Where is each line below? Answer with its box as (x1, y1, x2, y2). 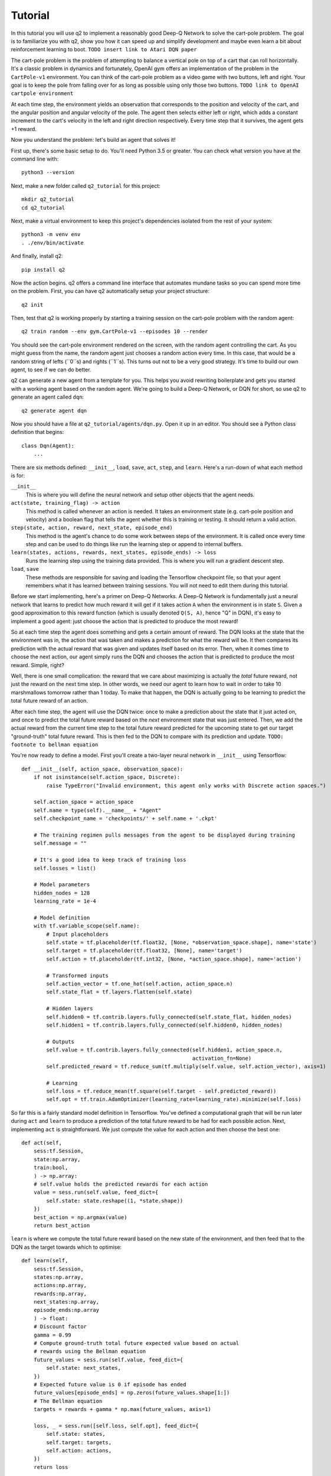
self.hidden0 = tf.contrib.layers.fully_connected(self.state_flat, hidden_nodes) (46, 1013, 292, 1020)
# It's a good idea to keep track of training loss (33, 857, 186, 863)
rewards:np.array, (33, 1290, 87, 1297)
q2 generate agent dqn (21, 407, 87, 414)
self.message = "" (33, 840, 87, 847)
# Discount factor (33, 1323, 87, 1330)
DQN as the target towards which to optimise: (11, 1243, 122, 1250)
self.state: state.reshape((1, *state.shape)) (46, 1197, 183, 1204)
